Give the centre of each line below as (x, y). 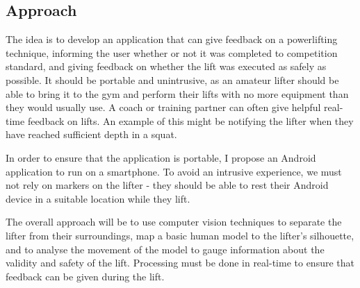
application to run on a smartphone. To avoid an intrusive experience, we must (174, 171)
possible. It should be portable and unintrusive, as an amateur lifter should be (172, 79)
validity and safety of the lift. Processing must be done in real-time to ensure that (180, 263)
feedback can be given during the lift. (85, 276)
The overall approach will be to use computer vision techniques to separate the (174, 222)
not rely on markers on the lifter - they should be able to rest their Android (167, 185)
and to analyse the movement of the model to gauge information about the (165, 249)
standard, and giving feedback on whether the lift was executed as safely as (166, 66)
